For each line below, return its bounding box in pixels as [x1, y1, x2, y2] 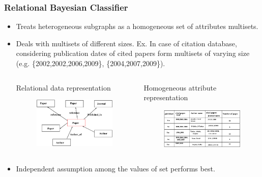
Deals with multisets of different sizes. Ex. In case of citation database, [16, 38, 237, 48]
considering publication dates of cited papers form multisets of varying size [16, 48, 250, 58]
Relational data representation [16, 82, 111, 93]
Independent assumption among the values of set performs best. [16, 163, 215, 173]
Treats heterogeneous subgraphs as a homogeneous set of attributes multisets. [16, 21, 258, 32]
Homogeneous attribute [143, 82, 217, 93]
